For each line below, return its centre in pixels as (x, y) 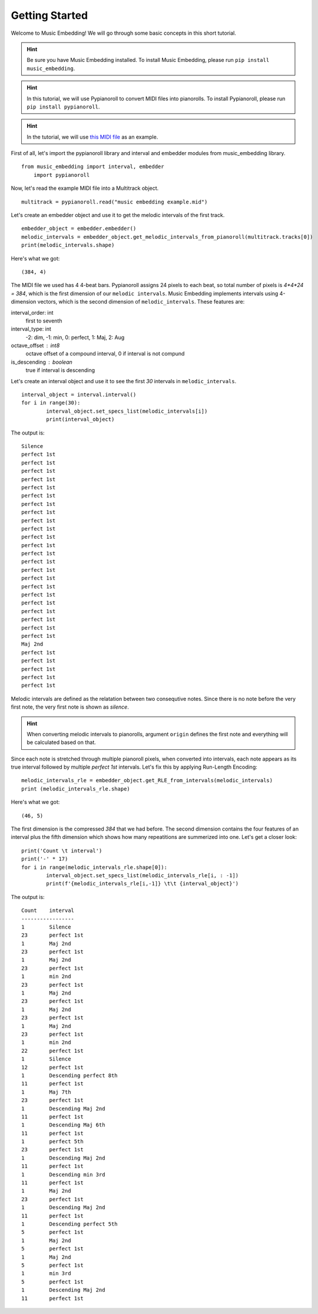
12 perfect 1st (52, 1067)
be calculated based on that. (62, 742)
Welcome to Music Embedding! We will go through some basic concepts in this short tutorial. (124, 33)
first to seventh (44, 321)
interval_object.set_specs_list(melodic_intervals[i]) (127, 411)
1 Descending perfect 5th (69, 1224)
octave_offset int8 (35, 345)
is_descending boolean (42, 362)
